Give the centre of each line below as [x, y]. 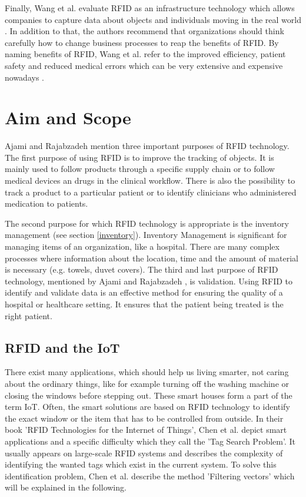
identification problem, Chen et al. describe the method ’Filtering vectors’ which [150, 476]
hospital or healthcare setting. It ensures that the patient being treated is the [144, 304]
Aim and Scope [68, 117]
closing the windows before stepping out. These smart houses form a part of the [149, 395]
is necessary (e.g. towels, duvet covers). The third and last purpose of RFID [142, 269]
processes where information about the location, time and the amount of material [152, 258]
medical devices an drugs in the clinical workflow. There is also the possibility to [150, 180]
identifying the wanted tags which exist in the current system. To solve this [141, 464]
